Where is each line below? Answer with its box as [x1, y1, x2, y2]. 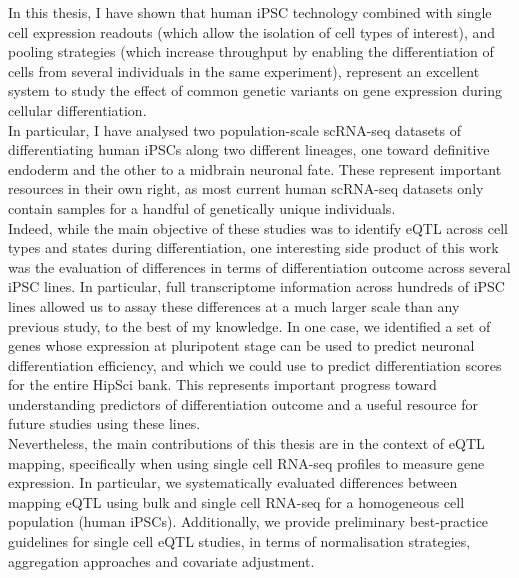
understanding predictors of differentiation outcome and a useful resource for [8, 393, 479, 414]
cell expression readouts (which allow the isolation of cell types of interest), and [8, 21, 496, 42]
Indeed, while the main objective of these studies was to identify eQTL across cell [8, 217, 508, 238]
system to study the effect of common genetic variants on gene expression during [8, 80, 503, 101]
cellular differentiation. [8, 99, 147, 120]
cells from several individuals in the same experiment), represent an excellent [8, 60, 480, 81]
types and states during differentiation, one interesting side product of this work [8, 237, 499, 258]
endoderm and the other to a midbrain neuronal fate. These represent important [8, 158, 502, 179]
